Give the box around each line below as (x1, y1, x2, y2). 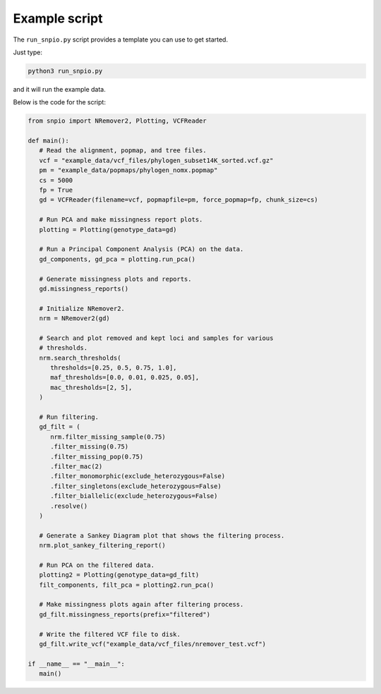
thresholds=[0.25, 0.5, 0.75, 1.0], (50, 364, 177, 372)
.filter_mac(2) (50, 462, 103, 470)
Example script (13, 11, 103, 26)
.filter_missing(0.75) (50, 443, 129, 451)
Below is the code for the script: (13, 98, 106, 106)
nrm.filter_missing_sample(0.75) (50, 432, 166, 441)
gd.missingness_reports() (39, 284, 129, 293)
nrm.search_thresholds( (39, 353, 121, 362)
